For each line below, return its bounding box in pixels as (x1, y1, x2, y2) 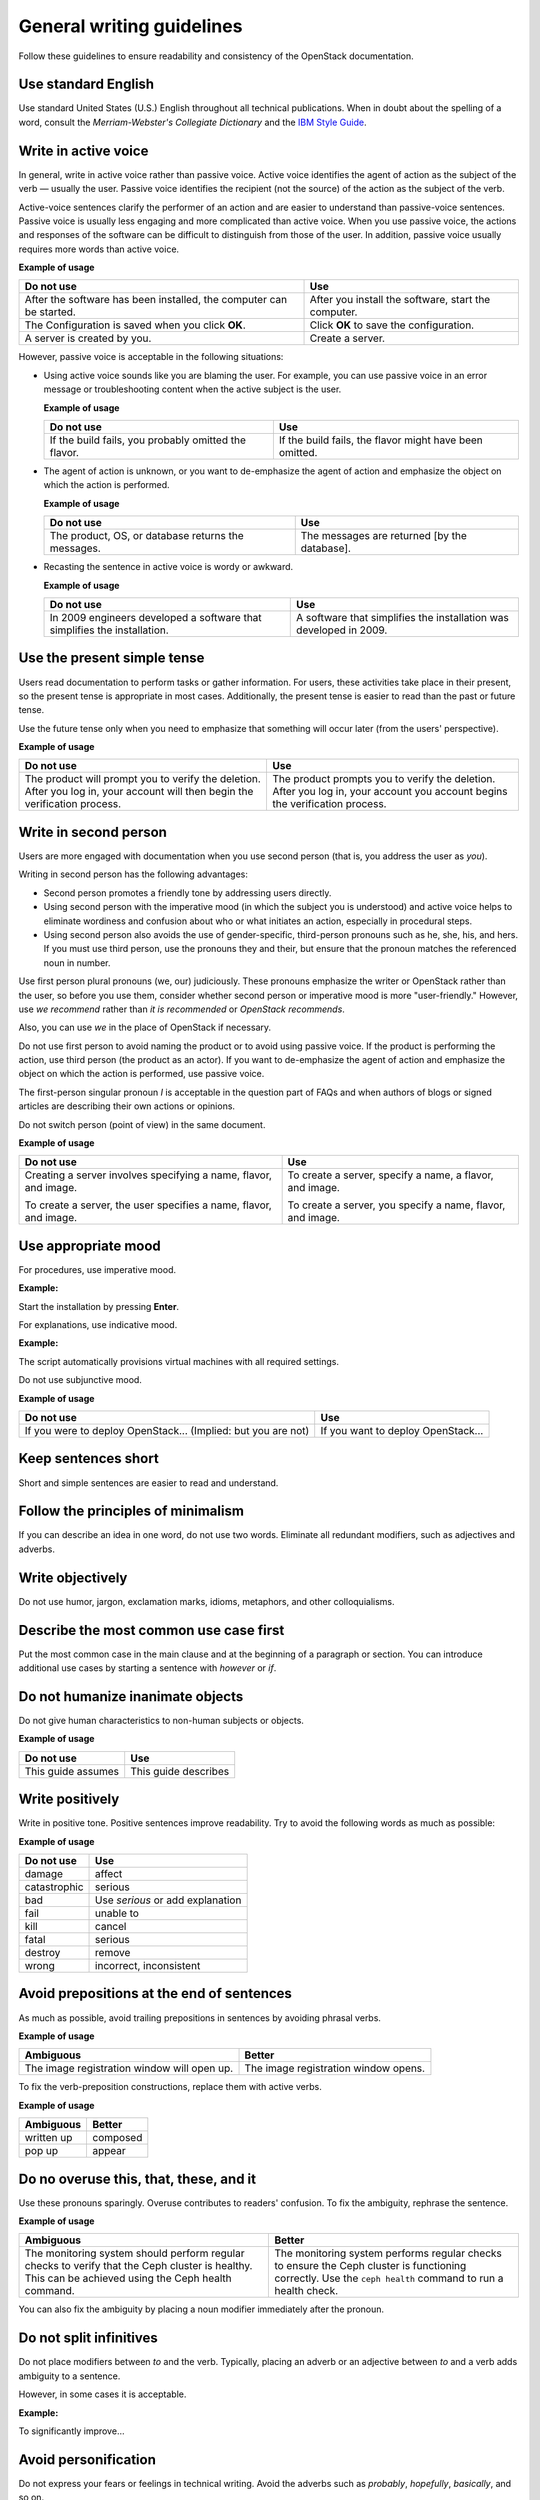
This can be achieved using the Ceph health (24, 2271, 232, 2285)
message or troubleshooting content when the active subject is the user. (43, 383, 342, 395)
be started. (24, 305, 77, 319)
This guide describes (130, 1764, 230, 1778)
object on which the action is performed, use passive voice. (18, 1068, 265, 1080)
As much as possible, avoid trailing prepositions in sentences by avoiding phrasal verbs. (18, 2011, 382, 2024)
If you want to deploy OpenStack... (320, 1424, 484, 1438)
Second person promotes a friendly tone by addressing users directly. (43, 886, 332, 899)
